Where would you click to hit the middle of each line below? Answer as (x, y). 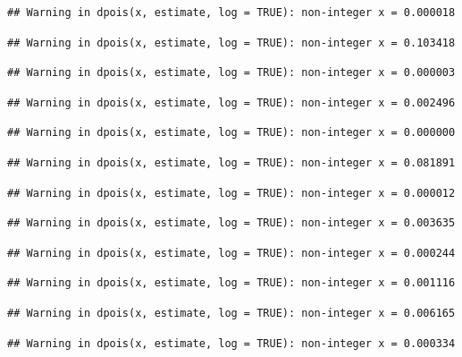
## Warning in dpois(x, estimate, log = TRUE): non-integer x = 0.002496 (231, 102)
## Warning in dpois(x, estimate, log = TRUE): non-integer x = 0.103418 (231, 42)
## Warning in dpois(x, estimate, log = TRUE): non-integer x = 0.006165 (231, 313)
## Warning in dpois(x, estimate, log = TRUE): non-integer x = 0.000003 (231, 73)
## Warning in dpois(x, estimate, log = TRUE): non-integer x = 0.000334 (231, 343)
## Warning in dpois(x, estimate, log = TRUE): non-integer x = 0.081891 (231, 162)
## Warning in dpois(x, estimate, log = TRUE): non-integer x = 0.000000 (231, 133)
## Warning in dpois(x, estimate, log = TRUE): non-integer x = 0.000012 (231, 193)
